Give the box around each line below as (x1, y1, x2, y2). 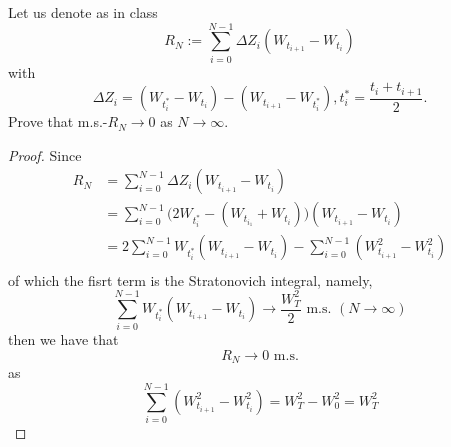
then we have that (8, 329, 119, 350)
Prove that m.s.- (8, 111, 108, 132)
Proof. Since (8, 144, 82, 165)
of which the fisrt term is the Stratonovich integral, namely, (8, 269, 373, 290)
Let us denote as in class (8, 2, 158, 22)
